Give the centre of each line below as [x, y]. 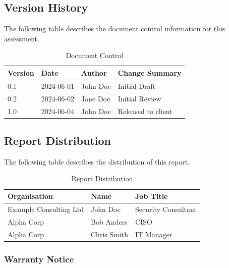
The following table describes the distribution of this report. [97, 161]
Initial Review [139, 98]
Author [94, 72]
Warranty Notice [39, 259]
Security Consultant [166, 209]
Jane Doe [96, 98]
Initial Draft [137, 86]
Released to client [145, 111]
